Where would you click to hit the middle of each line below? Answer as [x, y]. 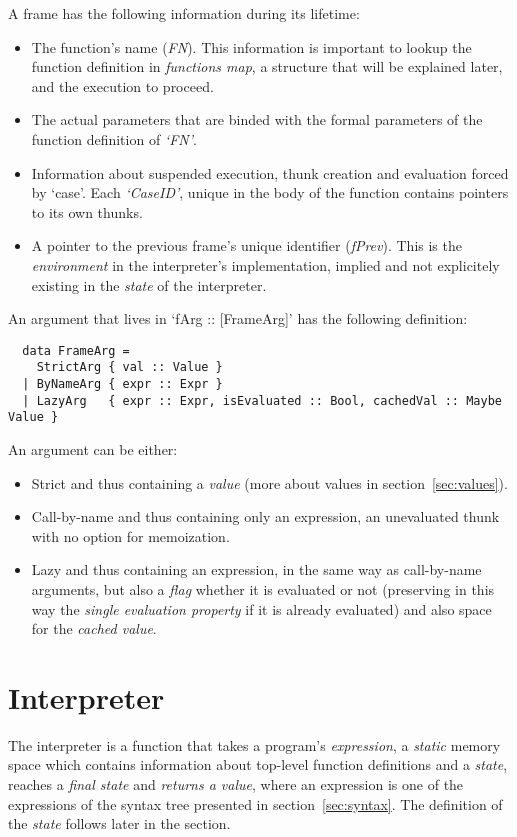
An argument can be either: [93, 449]
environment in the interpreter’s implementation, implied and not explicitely [265, 264]
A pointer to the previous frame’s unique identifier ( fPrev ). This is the [246, 245]
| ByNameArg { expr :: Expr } [122, 384]
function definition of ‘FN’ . [114, 138]
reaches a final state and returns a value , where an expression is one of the [236, 784]
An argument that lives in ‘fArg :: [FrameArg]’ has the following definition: [238, 318]
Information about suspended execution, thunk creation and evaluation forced [270, 172]
